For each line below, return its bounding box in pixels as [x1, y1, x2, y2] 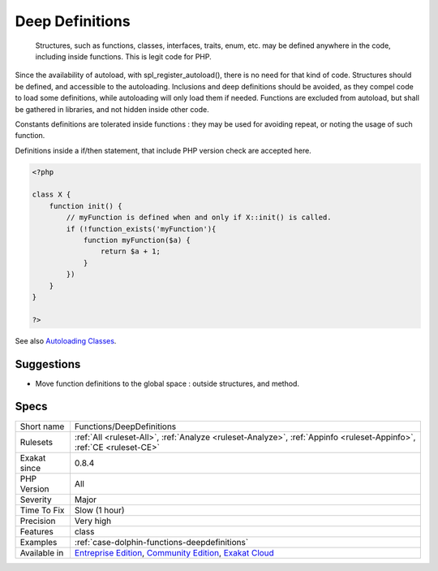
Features [19, 526, 54, 537]
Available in [19, 547, 64, 558]
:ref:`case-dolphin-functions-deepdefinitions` [74, 536, 249, 547]
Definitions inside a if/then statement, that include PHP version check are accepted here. [15, 145, 311, 155]
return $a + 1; [100, 247, 161, 256]
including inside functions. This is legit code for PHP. [35, 51, 213, 61]
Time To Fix [19, 504, 65, 516]
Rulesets [19, 436, 53, 448]
